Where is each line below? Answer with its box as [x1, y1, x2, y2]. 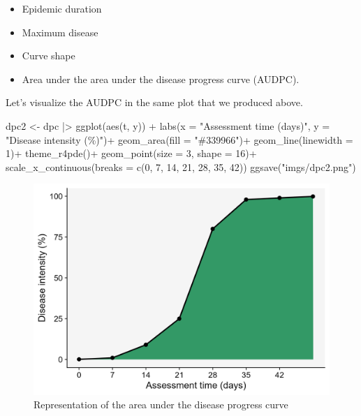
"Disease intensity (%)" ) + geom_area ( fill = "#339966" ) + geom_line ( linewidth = [6, 132, 353, 147]
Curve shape [22, 48, 75, 63]
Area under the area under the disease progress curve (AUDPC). [22, 71, 300, 86]
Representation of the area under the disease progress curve [34, 397, 288, 412]
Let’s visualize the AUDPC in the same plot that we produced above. [6, 95, 303, 110]
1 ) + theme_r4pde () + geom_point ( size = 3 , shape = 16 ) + [6, 146, 257, 161]
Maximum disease [22, 24, 98, 39]
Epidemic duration [22, 1, 102, 15]
